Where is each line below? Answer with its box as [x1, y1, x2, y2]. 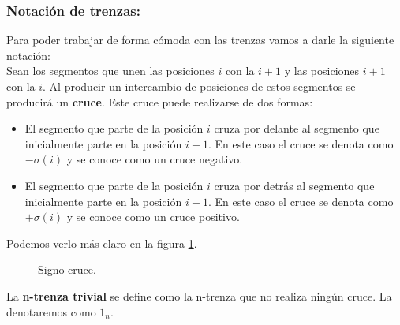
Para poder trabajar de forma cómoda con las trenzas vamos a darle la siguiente [6, 32, 394, 48]
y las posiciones [284, 62, 360, 79]
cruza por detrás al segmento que [214, 177, 375, 193]
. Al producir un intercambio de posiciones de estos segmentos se [43, 78, 356, 94]
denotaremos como [6, 303, 96, 319]
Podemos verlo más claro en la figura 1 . [6, 234, 197, 251]
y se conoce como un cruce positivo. [66, 208, 240, 225]
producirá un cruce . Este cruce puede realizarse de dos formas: [6, 93, 313, 110]
